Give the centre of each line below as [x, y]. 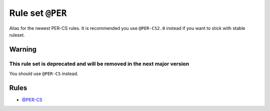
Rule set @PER [38, 13]
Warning [23, 49]
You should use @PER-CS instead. [44, 74]
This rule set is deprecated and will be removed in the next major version [99, 64]
